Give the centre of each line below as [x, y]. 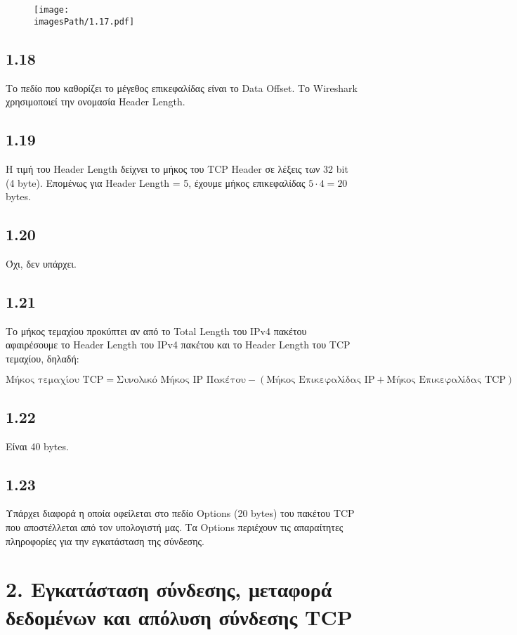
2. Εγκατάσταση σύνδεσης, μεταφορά [169, 589]
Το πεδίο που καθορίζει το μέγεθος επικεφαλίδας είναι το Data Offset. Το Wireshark [182, 87]
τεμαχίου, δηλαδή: [42, 358]
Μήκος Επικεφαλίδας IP [321, 380]
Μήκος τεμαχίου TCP [55, 380]
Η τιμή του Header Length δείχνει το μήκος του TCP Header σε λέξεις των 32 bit [177, 168]
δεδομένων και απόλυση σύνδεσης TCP [179, 616]
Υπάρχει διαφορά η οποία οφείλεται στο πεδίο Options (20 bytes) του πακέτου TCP [180, 513]
